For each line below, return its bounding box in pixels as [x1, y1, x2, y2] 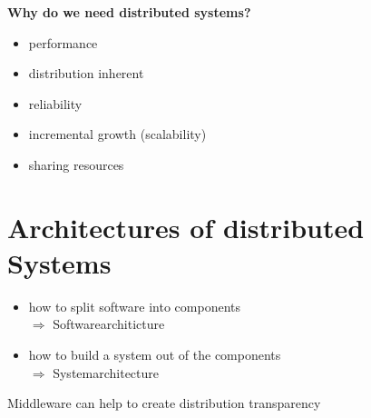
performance [28, 33, 98, 52]
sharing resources [28, 154, 124, 174]
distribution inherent [28, 64, 144, 83]
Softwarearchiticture [53, 314, 165, 333]
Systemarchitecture [53, 363, 160, 382]
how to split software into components [28, 296, 240, 315]
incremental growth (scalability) [28, 124, 207, 144]
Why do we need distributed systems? [7, 3, 251, 21]
